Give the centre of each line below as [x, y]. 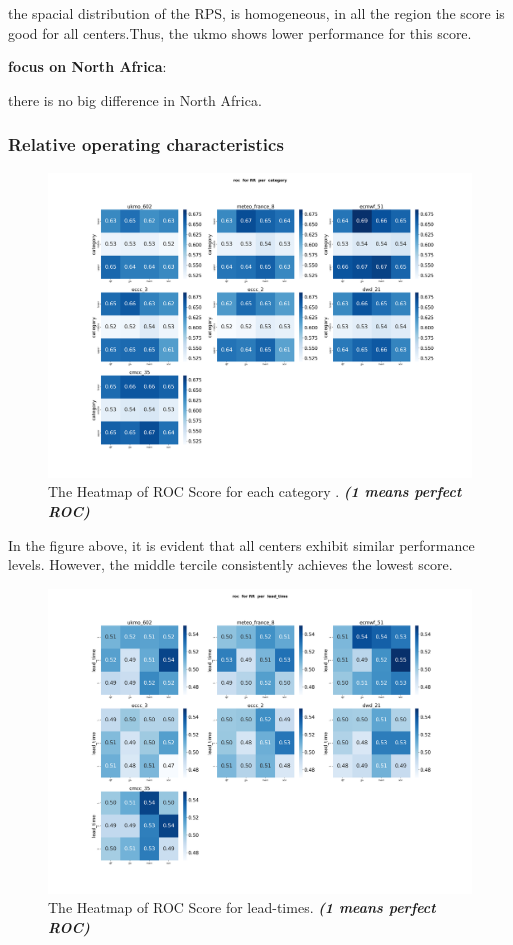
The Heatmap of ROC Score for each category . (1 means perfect [255, 491]
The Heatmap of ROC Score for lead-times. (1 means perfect [242, 907]
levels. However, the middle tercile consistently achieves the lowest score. [230, 564]
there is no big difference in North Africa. [135, 99]
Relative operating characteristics [146, 144]
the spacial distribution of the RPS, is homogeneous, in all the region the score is [256, 13]
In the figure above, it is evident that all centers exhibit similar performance [241, 544]
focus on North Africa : [87, 66]
